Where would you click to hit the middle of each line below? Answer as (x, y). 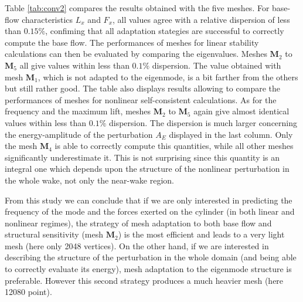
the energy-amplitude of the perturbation (79, 134)
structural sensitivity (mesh (54, 234)
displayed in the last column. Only (231, 134)
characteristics (47, 19)
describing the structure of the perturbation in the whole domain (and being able (151, 257)
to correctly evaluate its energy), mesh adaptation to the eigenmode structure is (148, 269)
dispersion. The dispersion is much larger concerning (203, 122)
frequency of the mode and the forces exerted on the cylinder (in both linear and (150, 211)
